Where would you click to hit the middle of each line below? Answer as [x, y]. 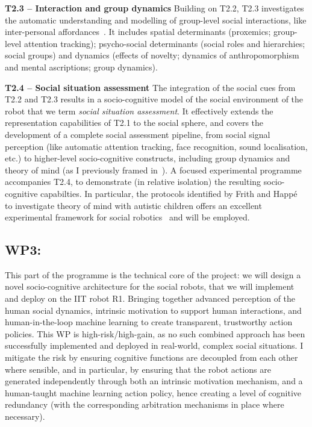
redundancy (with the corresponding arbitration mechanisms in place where [145, 404]
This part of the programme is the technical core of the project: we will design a [153, 274]
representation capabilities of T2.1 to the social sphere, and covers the [134, 123]
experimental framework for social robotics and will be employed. [127, 217]
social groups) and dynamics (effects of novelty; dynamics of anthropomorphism [152, 55]
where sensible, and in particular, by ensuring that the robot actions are [138, 369]
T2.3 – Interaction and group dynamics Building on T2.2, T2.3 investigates [154, 8]
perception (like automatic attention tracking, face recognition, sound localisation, [156, 146]
